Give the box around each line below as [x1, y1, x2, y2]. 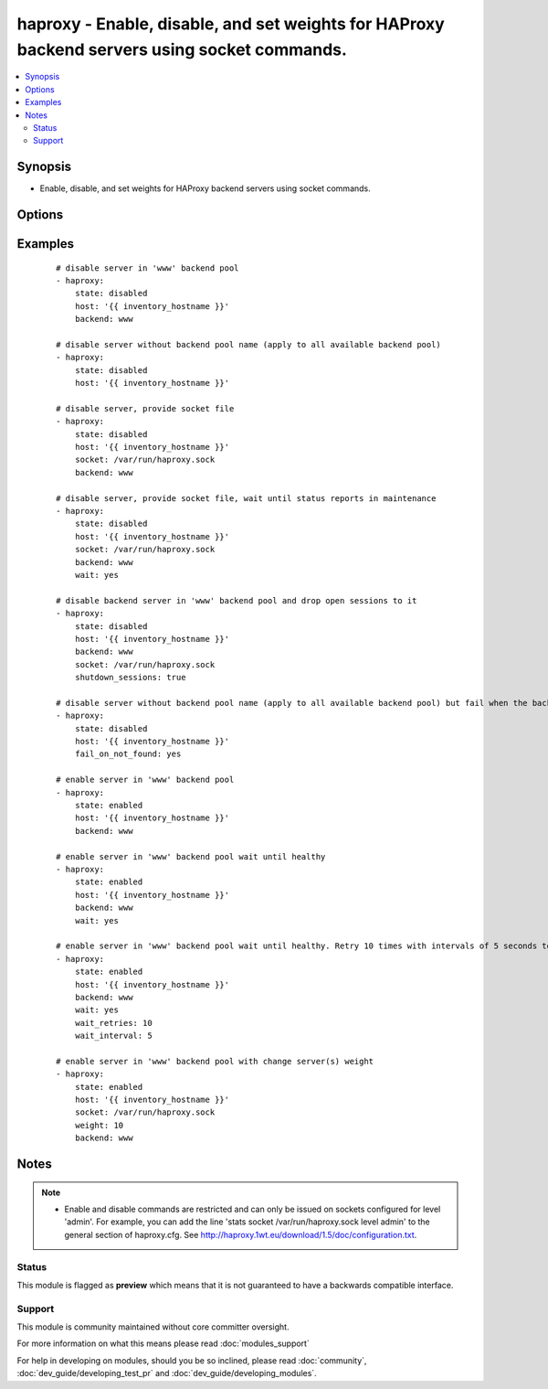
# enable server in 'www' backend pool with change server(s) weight [56, 1056, 374, 1066]
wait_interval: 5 [74, 1031, 153, 1042]
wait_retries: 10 [74, 1018, 153, 1028]
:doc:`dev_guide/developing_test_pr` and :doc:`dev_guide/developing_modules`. [16, 1368, 317, 1379]
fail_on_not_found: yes [74, 749, 182, 759]
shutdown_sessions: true [74, 672, 186, 683]
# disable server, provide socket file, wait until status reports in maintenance [56, 493, 437, 503]
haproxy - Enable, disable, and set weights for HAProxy [16, 14, 445, 34]
